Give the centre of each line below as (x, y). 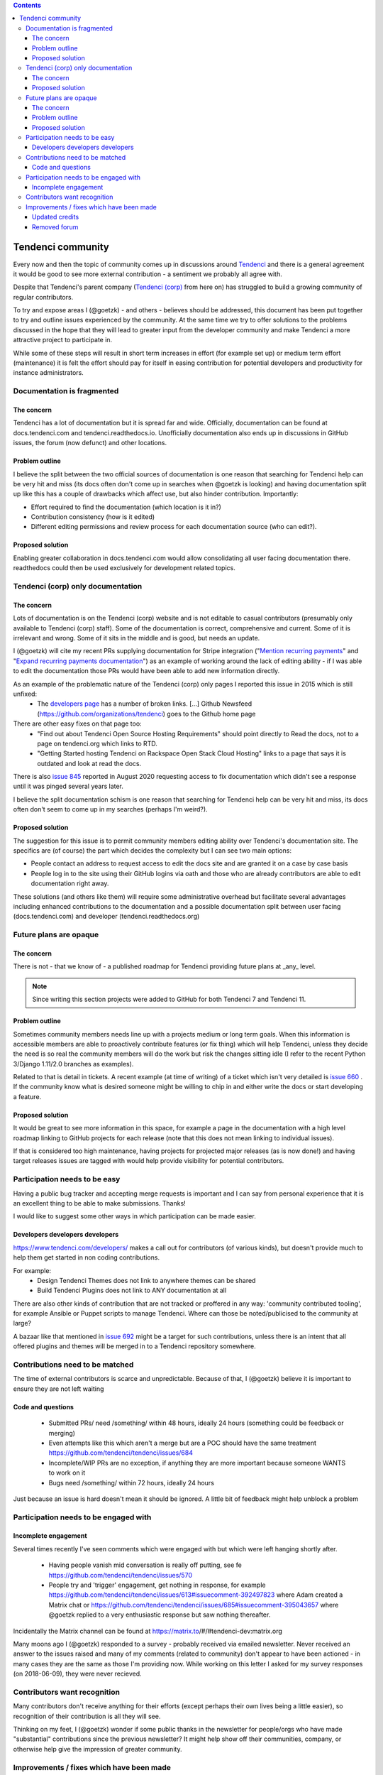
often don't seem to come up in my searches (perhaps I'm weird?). (111, 809)
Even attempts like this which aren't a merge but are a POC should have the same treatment (183, 1443)
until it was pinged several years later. (68, 786)
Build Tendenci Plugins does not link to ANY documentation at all (132, 1290)
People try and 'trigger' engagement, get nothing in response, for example (157, 1585)
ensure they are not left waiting (59, 1389)
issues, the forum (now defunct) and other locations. (90, 443)
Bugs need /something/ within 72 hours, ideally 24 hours (131, 1482)
